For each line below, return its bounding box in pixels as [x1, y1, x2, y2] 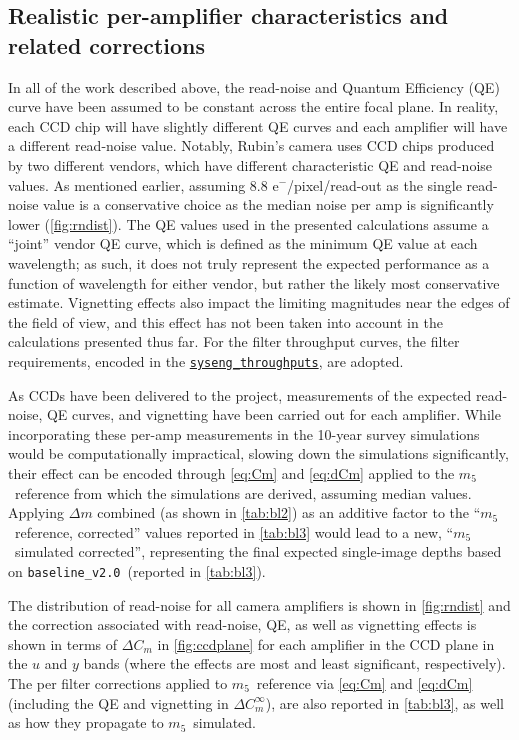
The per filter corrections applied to [8, 672, 228, 693]
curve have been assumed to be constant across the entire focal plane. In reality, [8, 96, 499, 117]
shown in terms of [8, 633, 118, 654]
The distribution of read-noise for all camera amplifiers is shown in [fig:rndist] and [8, 594, 511, 615]
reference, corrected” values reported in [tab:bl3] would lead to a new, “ [14, 521, 454, 542]
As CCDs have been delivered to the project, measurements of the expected [8, 384, 472, 405]
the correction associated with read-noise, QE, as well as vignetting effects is [8, 614, 477, 635]
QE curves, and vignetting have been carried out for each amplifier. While [46, 404, 501, 425]
